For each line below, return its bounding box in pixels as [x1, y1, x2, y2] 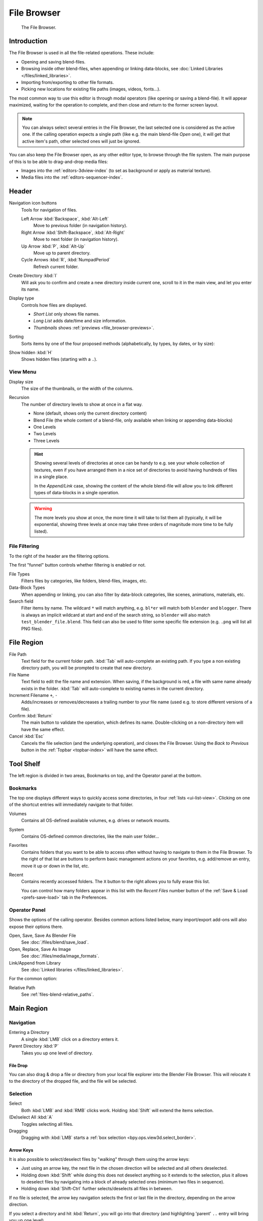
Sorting [9, 334, 24, 339]
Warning [34, 505, 52, 511]
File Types [9, 571, 30, 577]
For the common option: [9, 976, 57, 982]
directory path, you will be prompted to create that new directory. [21, 665, 152, 671]
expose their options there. [9, 924, 63, 929]
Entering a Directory [9, 1030, 50, 1035]
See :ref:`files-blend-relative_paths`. [21, 991, 94, 997]
